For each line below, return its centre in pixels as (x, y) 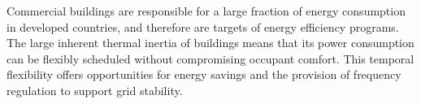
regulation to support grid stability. (95, 90)
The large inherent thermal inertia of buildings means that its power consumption (210, 43)
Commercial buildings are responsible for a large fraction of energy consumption (206, 11)
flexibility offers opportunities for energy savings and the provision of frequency (204, 74)
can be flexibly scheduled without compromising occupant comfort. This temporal (210, 58)
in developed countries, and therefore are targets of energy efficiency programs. (203, 26)
